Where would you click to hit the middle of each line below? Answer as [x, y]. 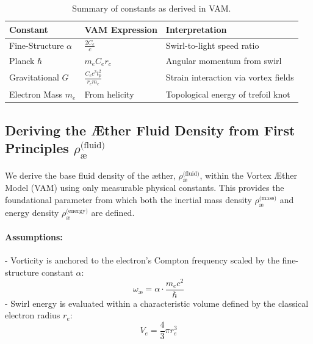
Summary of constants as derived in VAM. [152, 8]
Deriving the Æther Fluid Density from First [150, 130]
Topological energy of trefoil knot [228, 94]
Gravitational [34, 77]
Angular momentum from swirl [224, 60]
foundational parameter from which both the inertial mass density [128, 199]
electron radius [33, 315]
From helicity [109, 94]
